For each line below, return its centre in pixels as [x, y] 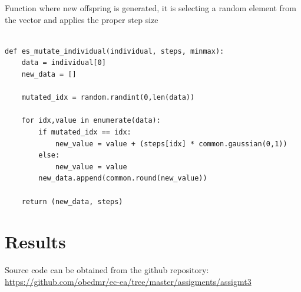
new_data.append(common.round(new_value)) [123, 178]
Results [35, 242]
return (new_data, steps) [72, 201]
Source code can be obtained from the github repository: [107, 270]
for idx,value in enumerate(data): [91, 121]
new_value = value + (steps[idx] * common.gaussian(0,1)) [171, 144]
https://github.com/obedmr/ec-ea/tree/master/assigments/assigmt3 [128, 281]
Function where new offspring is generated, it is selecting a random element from [150, 8]
